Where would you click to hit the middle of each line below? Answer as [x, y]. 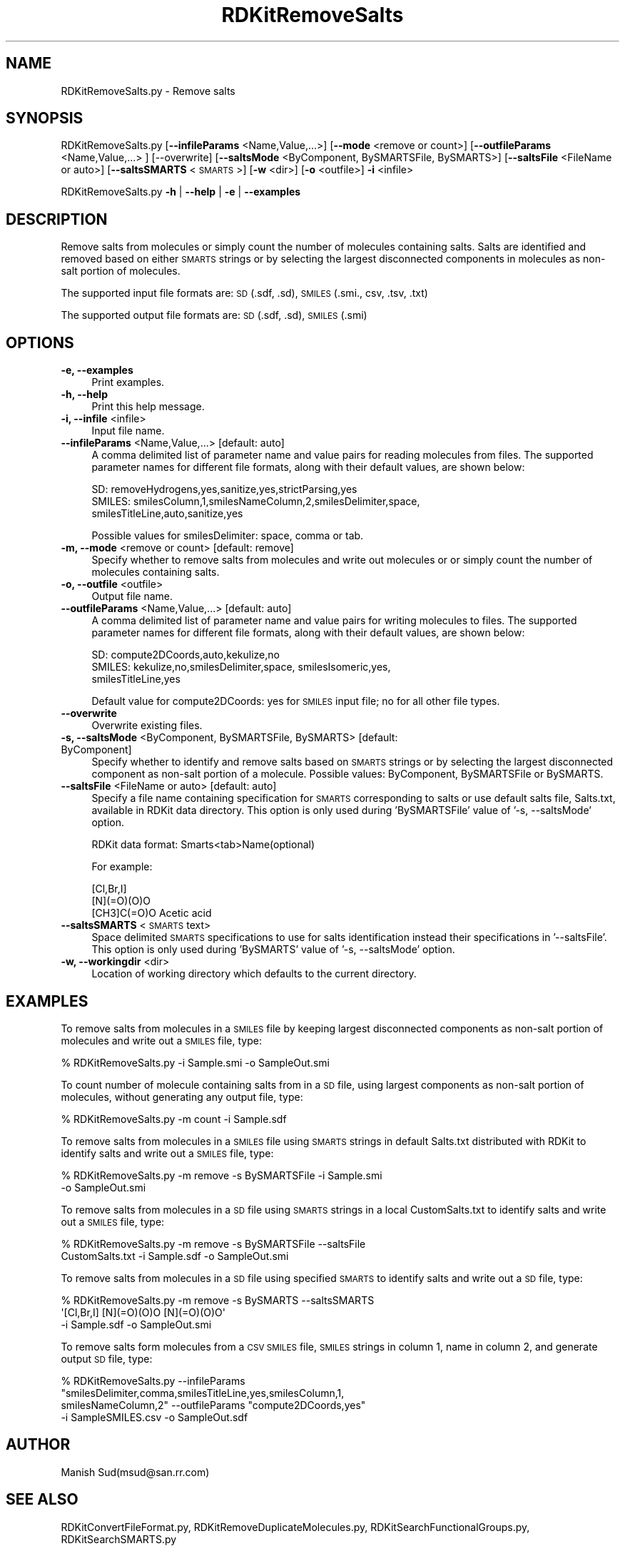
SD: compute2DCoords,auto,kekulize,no [186, 655]
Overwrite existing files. [147, 726]
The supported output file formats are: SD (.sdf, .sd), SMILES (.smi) [214, 315]
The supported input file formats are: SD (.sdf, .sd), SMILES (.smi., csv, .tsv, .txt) [244, 293]
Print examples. [128, 382]
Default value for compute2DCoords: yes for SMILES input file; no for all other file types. [296, 701]
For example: [122, 867]
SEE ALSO [42, 1500]
